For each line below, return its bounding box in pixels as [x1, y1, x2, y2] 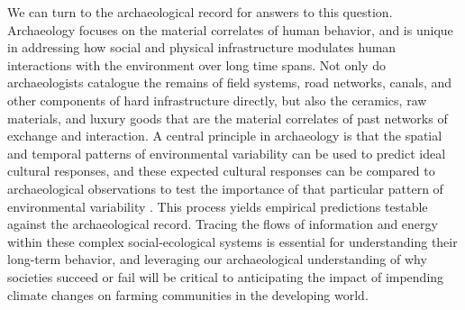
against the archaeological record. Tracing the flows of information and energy [7, 214, 438, 233]
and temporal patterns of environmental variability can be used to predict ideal [7, 143, 446, 162]
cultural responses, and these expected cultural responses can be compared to [7, 161, 435, 180]
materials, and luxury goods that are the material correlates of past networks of [7, 108, 448, 127]
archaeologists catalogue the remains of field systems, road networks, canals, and [7, 73, 452, 92]
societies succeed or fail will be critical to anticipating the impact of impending [7, 267, 444, 286]
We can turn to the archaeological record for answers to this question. [7, 3, 393, 21]
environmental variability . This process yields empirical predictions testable [7, 196, 428, 215]
